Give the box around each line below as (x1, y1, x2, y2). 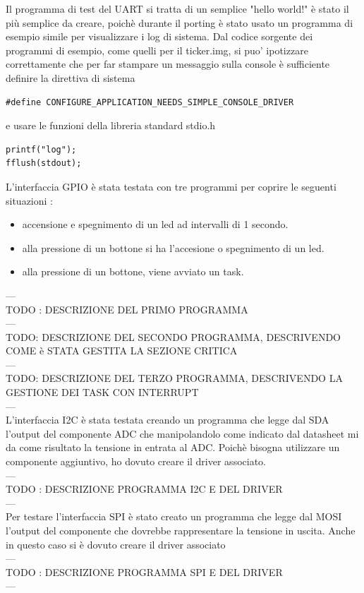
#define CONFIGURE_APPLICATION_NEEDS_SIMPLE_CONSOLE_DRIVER (6, 97, 294, 107)
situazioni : (6, 193, 53, 208)
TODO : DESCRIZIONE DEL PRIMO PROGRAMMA (6, 301, 248, 316)
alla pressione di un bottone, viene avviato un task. (22, 264, 244, 279)
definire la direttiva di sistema (6, 70, 135, 85)
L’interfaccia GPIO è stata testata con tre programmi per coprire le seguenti (6, 179, 336, 193)
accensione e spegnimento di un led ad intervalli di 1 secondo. (22, 217, 289, 232)
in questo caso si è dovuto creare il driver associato (6, 537, 226, 551)
